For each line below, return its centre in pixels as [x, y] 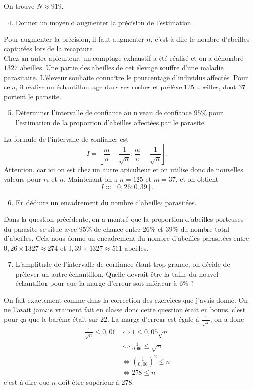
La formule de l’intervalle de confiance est [66, 139]
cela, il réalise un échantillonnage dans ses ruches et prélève [93, 87]
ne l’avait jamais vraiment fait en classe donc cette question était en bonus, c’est [125, 309]
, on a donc [227, 319]
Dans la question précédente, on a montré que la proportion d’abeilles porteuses [124, 219]
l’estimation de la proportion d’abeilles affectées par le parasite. [111, 122]
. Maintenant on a [91, 179]
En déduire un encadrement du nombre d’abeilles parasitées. [106, 203]
